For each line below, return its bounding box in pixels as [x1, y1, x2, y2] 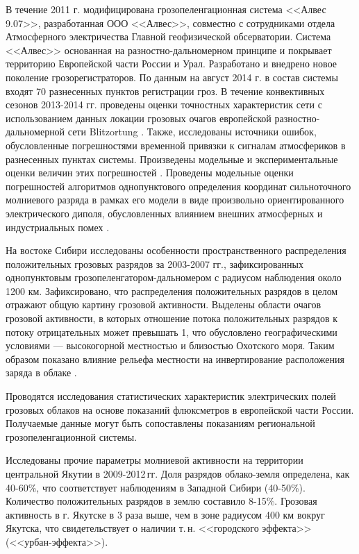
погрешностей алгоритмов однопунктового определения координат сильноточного [6, 178, 351, 193]
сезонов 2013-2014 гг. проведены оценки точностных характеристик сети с [6, 97, 322, 112]
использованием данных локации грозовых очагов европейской [6, 110, 272, 125]
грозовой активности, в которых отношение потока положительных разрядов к [6, 311, 338, 326]
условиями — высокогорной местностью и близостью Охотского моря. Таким [6, 338, 335, 353]
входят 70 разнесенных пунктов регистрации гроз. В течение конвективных [6, 83, 325, 98]
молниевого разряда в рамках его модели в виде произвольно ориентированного [6, 192, 344, 207]
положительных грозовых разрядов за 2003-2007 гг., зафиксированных [6, 256, 303, 271]
